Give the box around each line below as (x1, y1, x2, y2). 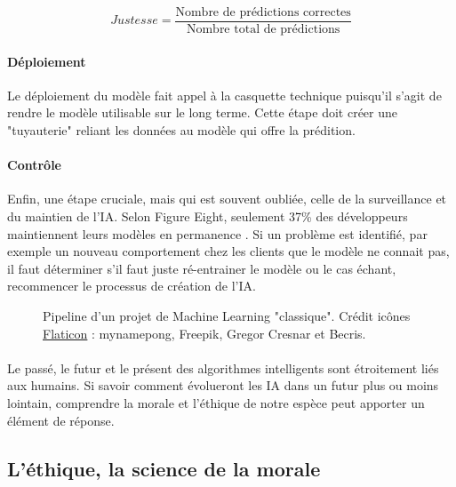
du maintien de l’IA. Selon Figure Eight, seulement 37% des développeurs (7, 207, 408, 226)
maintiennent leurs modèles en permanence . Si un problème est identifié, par (7, 224, 428, 243)
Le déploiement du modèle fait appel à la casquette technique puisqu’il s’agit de (7, 85, 442, 104)
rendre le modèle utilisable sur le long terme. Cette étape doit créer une (7, 103, 398, 122)
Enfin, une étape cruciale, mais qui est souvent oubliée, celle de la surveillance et (7, 189, 447, 208)
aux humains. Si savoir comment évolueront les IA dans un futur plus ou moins (7, 376, 439, 395)
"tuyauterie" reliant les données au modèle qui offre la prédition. (7, 121, 356, 140)
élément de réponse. (7, 411, 115, 429)
